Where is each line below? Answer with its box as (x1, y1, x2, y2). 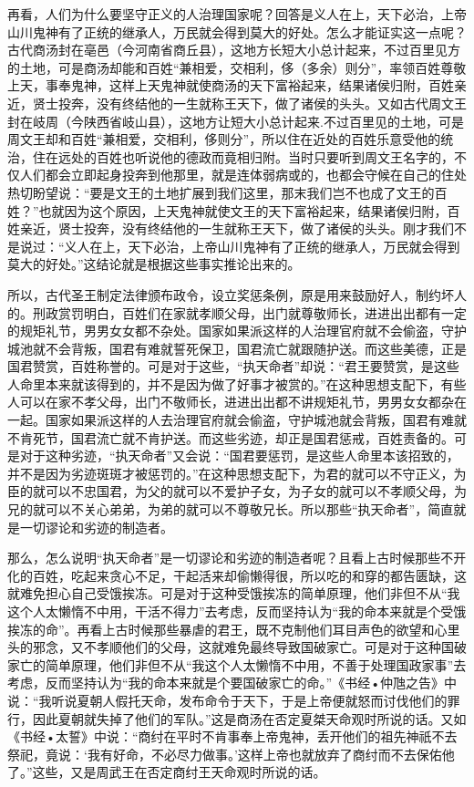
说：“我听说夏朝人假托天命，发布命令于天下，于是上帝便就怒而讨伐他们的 (7, 690, 448, 709)
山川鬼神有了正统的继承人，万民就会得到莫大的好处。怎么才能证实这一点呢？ (7, 22, 467, 41)
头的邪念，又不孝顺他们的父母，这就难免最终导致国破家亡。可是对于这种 (7, 637, 441, 657)
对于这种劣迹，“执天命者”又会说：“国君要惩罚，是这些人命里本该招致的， (19, 446, 459, 465)
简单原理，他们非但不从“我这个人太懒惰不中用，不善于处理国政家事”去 (45, 655, 467, 674)
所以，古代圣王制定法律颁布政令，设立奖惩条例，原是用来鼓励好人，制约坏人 (7, 285, 467, 304)
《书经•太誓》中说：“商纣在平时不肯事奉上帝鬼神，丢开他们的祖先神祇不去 (7, 727, 458, 746)
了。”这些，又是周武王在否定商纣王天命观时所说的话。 (7, 762, 326, 782)
